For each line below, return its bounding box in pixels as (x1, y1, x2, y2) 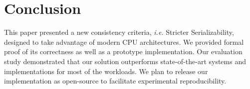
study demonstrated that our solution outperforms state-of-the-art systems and (4, 56, 246, 66)
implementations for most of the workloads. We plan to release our (4, 66, 208, 76)
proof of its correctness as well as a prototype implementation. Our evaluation (4, 46, 243, 57)
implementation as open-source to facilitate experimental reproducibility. (4, 76, 227, 86)
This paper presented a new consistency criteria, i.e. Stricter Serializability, (4, 27, 234, 37)
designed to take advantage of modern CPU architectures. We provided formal (4, 36, 244, 47)
